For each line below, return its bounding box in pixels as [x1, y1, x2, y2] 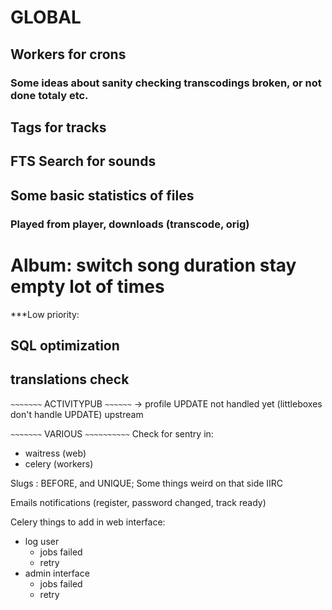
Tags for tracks [10, 119, 107, 136]
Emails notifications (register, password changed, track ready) [10, 496, 267, 508]
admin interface [24, 567, 90, 579]
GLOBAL [10, 6, 82, 29]
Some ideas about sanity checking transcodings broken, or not [10, 76, 322, 90]
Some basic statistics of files [10, 187, 195, 204]
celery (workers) [24, 457, 94, 470]
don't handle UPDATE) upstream [10, 408, 144, 420]
